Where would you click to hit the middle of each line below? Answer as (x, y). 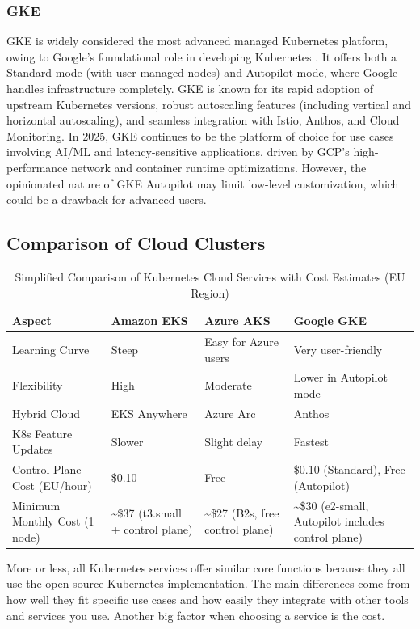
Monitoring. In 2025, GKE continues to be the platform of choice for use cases (200, 135)
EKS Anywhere (149, 413)
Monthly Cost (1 (53, 521)
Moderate (228, 385)
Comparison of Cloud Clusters (136, 243)
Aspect (32, 321)
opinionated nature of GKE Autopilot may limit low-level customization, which (203, 183)
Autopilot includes (339, 521)
